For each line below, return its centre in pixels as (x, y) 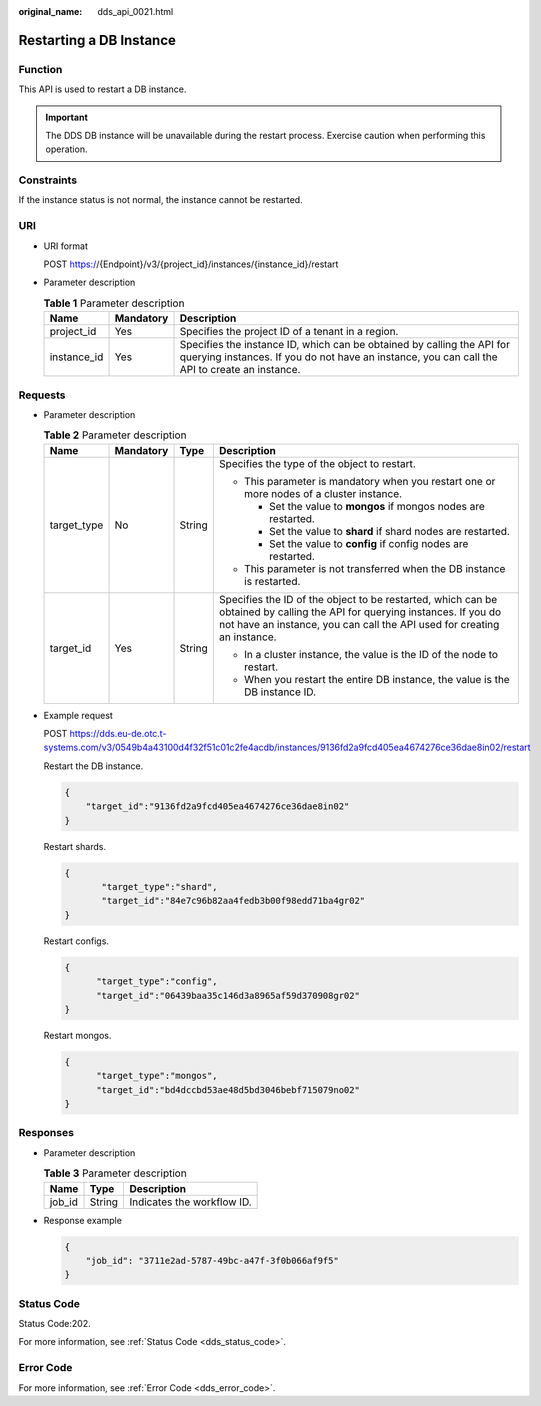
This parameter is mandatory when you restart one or (369, 481)
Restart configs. (76, 941)
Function (40, 69)
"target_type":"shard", (160, 886)
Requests (42, 395)
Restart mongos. (77, 1035)
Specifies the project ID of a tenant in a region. (289, 332)
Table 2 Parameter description (115, 435)
